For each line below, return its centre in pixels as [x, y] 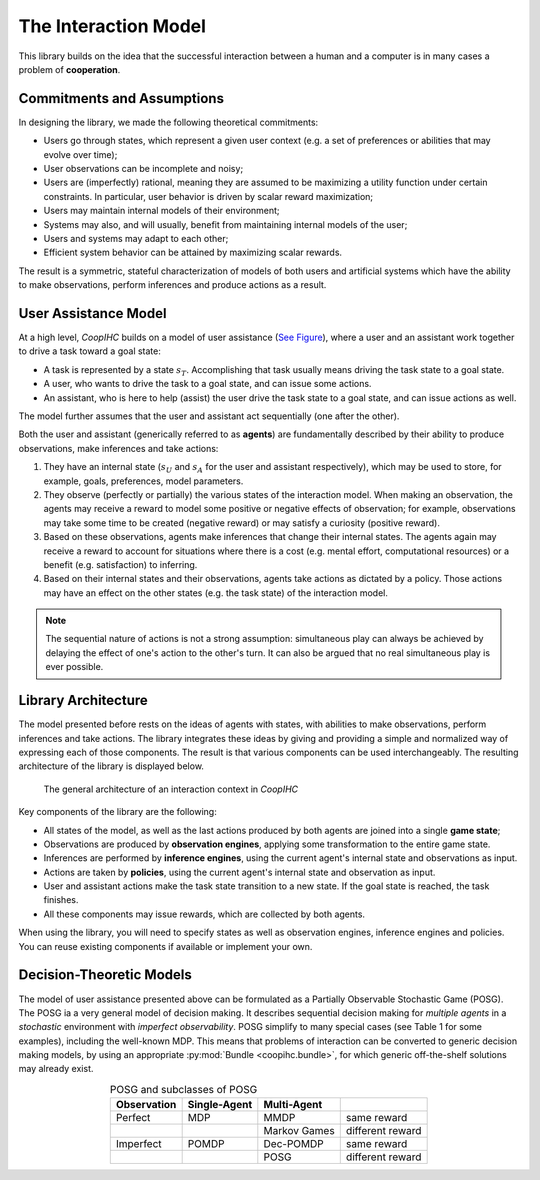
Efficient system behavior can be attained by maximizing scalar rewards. [193, 252]
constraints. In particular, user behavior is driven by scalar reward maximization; [208, 196]
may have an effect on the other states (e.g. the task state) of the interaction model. [216, 592]
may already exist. [56, 1069]
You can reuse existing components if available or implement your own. [165, 946]
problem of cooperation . [69, 69]
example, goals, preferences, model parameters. [143, 481]
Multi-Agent [293, 1105]
